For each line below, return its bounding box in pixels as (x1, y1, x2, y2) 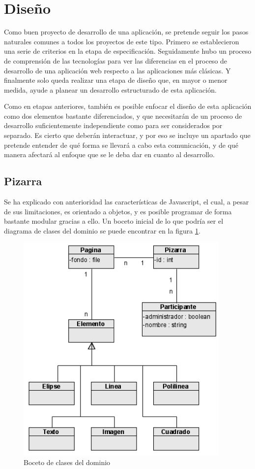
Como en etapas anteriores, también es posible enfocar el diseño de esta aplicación (4, 101, 252, 111)
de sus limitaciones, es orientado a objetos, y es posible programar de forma (4, 206, 232, 216)
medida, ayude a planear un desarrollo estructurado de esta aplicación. (4, 84, 217, 95)
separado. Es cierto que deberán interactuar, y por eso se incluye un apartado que (4, 130, 251, 140)
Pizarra (4, 173, 42, 189)
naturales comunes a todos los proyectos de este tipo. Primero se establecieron (4, 36, 239, 46)
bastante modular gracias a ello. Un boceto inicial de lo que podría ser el (4, 216, 224, 226)
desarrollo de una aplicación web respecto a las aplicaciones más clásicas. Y (4, 65, 231, 75)
